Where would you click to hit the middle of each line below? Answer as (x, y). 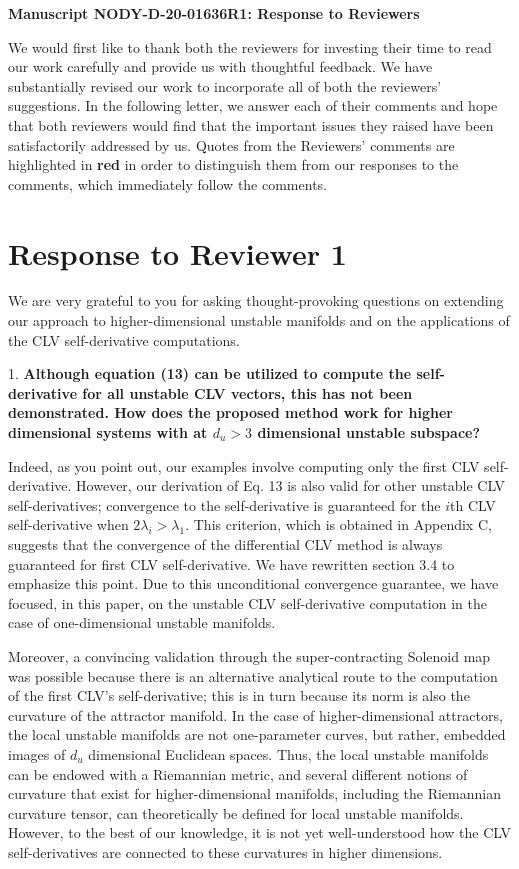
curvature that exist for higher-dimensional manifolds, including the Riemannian (254, 793)
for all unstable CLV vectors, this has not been (247, 392)
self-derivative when (68, 524)
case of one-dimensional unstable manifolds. (142, 622)
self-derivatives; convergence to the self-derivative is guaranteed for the (224, 504)
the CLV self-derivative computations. (124, 339)
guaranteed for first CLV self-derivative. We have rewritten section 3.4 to (231, 563)
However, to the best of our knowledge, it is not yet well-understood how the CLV (259, 832)
